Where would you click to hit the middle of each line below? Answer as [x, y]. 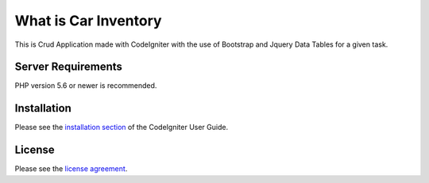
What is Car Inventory [88, 21]
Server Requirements [69, 67]
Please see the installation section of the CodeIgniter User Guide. [122, 128]
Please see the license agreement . [71, 169]
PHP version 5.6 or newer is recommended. [86, 86]
